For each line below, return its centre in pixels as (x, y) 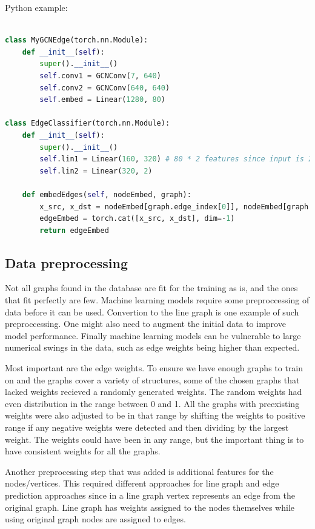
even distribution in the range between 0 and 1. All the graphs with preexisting (152, 403)
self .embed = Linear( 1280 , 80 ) (102, 100)
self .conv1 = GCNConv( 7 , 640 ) (100, 76)
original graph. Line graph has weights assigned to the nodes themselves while (150, 507)
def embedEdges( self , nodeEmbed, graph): (107, 194)
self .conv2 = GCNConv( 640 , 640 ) (105, 88)
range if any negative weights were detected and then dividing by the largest (147, 427)
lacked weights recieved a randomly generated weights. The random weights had (154, 392)
